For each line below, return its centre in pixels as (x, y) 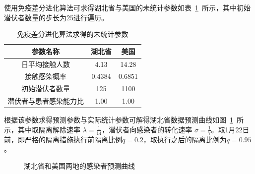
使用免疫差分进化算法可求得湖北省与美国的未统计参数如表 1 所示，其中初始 (127, 7)
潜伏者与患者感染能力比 (46, 101)
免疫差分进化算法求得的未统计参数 (73, 34)
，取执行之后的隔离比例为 (185, 139)
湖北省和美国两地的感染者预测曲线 (79, 165)
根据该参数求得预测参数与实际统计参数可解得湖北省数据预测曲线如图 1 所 (124, 120)
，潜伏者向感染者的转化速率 (147, 129)
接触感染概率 (46, 76)
